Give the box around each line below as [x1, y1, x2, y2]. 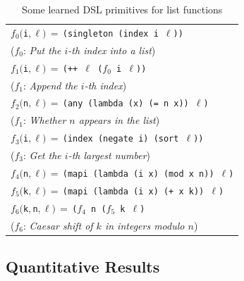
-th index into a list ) [68, 42, 156, 57]
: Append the [23, 77, 78, 92]
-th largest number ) [68, 148, 151, 162]
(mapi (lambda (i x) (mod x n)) [62, 168, 214, 179]
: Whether [23, 113, 66, 127]
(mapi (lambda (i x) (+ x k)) [62, 186, 205, 196]
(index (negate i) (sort [62, 134, 179, 144]
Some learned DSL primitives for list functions [22, 2, 223, 16]
